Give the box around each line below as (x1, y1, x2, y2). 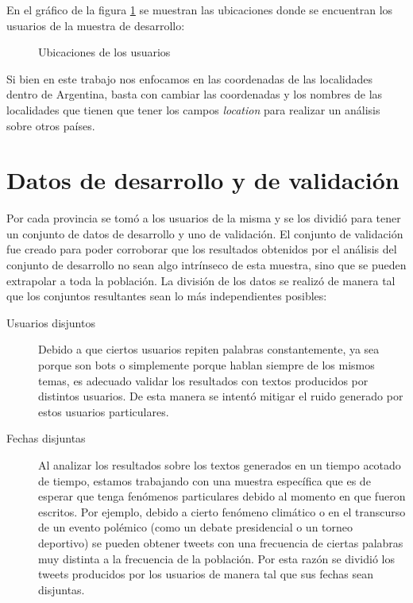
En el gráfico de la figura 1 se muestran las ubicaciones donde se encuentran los (6, 2, 393, 17)
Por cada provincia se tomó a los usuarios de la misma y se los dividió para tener (6, 210, 401, 226)
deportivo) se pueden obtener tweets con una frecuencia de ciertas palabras (38, 534, 403, 551)
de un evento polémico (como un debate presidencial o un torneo (38, 519, 353, 535)
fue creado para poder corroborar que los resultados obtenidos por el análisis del (6, 241, 397, 257)
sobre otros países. (6, 117, 95, 133)
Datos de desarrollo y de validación (6, 164, 399, 196)
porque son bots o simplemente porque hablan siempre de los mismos (38, 357, 375, 373)
